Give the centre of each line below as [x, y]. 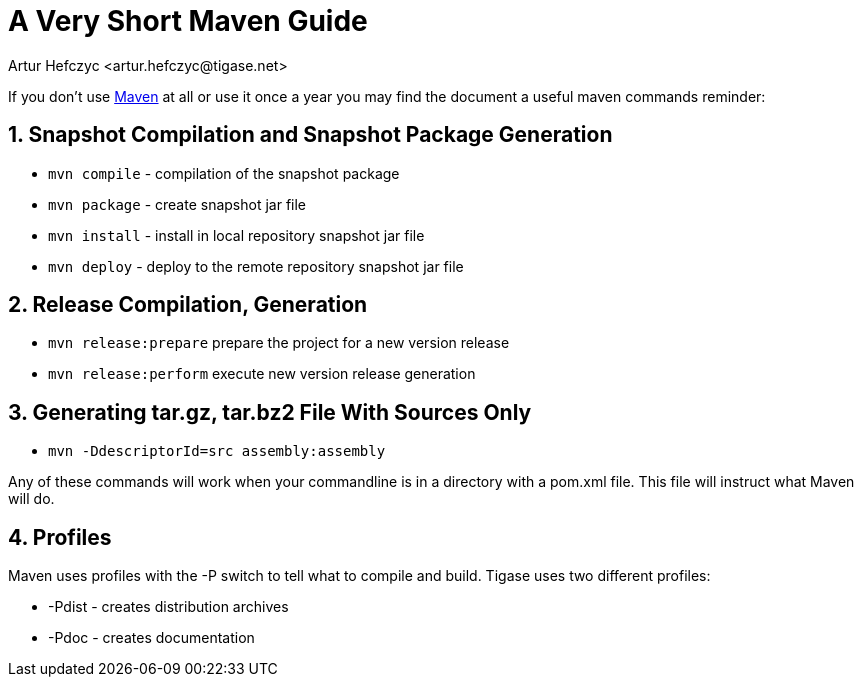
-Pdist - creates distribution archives [168, 607]
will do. [31, 499]
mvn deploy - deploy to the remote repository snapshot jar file [256, 266]
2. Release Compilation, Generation [188, 305]
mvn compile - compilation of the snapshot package [224, 173]
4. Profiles [60, 537]
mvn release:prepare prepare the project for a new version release [279, 343]
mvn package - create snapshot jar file [177, 204]
